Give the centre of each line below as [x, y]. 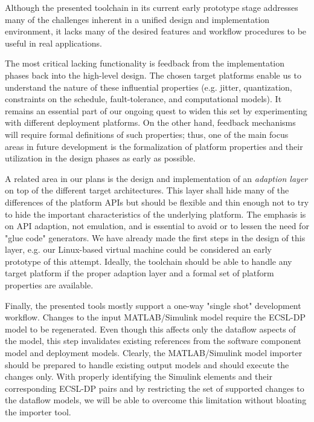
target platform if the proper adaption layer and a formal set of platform [139, 273]
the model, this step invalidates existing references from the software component [153, 341]
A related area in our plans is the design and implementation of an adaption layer [156, 178]
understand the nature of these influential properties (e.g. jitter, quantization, [149, 87]
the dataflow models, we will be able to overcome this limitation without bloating [156, 400]
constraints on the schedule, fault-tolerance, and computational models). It [143, 99]
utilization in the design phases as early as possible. [100, 158]
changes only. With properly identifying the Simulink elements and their [139, 376]
